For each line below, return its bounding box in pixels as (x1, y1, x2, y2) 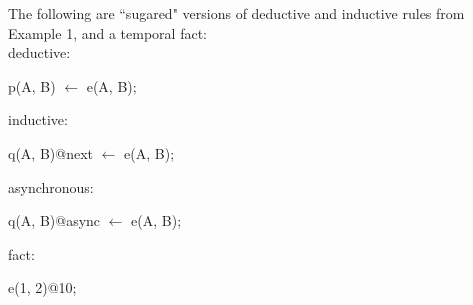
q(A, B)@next (8, 142, 93, 163)
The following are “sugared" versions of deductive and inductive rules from (8, 3, 465, 23)
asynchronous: (8, 176, 94, 197)
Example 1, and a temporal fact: (8, 22, 207, 43)
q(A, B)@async (8, 210, 101, 231)
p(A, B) (8, 75, 56, 96)
